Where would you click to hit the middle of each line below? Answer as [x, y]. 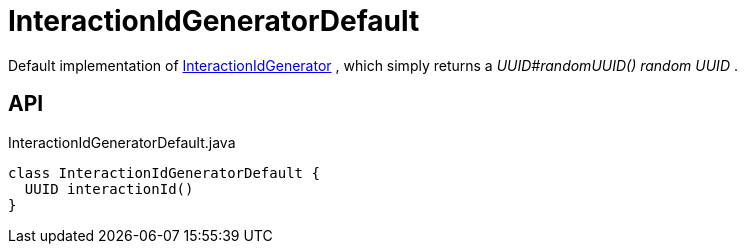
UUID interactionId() [109, 188]
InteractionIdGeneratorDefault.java [122, 142]
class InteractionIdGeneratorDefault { [164, 172]
